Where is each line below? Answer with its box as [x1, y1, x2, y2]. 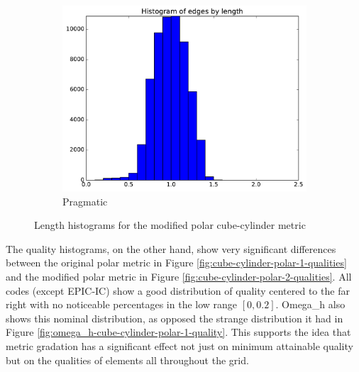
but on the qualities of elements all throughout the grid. [6, 352, 249, 367]
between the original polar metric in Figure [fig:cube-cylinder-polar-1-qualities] [6, 255, 347, 270]
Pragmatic [62, 193, 108, 208]
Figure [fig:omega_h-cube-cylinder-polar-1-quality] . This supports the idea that [6, 325, 351, 339]
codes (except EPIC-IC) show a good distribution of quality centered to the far [6, 283, 350, 298]
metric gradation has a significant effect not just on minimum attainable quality [6, 338, 353, 353]
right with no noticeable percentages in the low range [6, 297, 238, 312]
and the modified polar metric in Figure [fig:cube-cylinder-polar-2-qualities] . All [6, 269, 352, 283]
